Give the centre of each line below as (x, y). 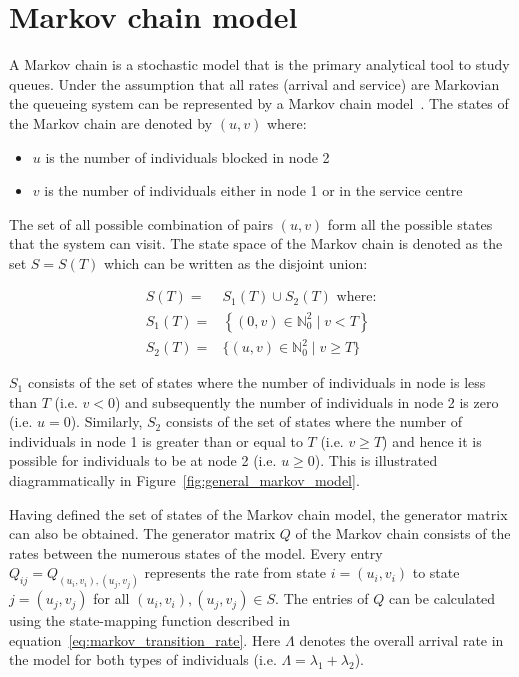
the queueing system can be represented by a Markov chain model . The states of (259, 103)
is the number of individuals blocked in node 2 (187, 156)
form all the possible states (410, 223)
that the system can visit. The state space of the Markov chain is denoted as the (256, 243)
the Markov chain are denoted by (111, 122)
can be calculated (442, 598)
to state (436, 572)
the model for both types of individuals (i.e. (143, 659)
